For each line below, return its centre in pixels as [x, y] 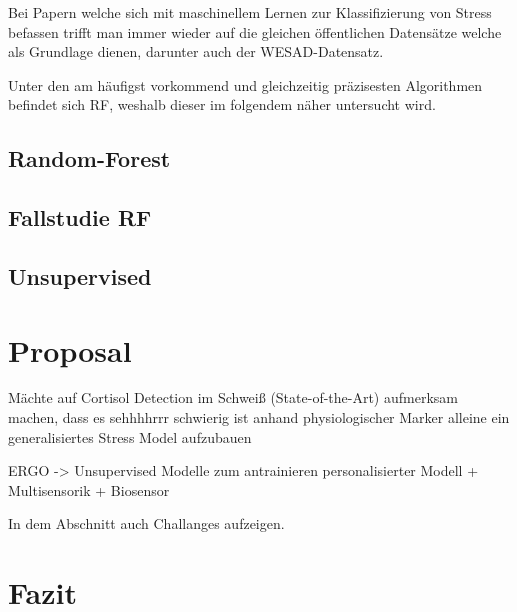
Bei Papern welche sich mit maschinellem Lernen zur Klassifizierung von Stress [250, 12]
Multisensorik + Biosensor [89, 489]
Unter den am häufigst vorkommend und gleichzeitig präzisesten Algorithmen [245, 84]
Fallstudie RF [80, 217]
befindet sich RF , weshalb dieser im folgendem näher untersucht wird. [222, 104]
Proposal [70, 349]
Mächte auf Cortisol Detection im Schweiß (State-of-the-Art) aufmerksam [233, 397]
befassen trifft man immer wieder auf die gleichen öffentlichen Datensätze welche [255, 31]
